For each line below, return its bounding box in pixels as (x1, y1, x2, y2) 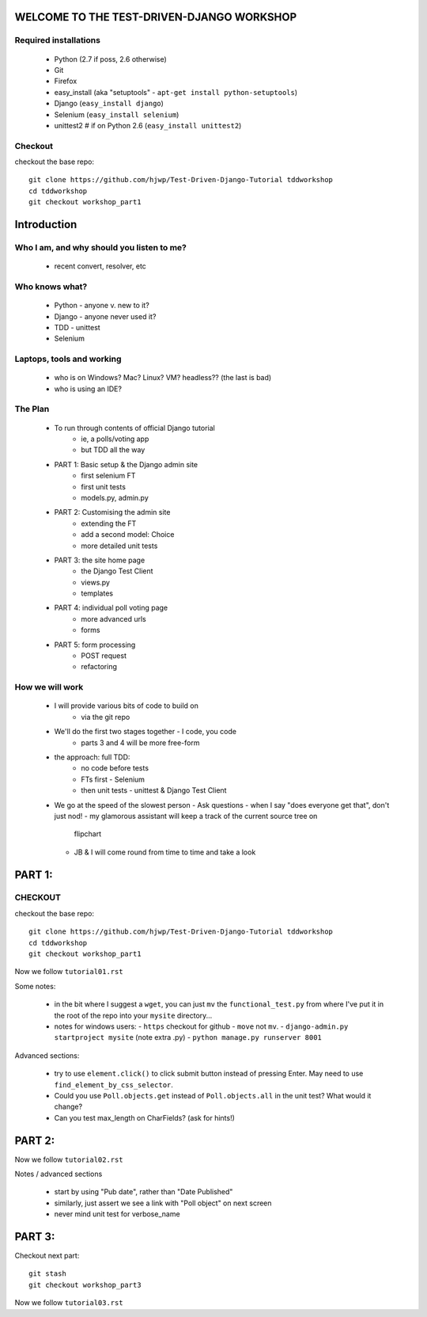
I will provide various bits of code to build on (54, 701, 199, 710)
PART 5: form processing (54, 640, 136, 649)
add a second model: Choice (81, 530, 175, 539)
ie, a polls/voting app (81, 434, 149, 443)
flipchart (74, 829, 102, 839)
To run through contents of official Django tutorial (54, 423, 215, 432)
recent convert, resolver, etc (54, 261, 146, 271)
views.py (81, 577, 111, 587)
